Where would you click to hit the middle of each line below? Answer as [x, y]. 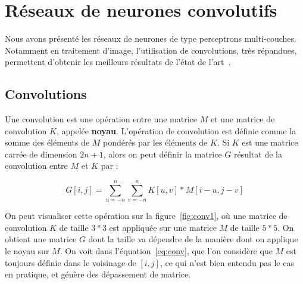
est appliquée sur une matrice [163, 227]
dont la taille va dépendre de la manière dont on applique [193, 239]
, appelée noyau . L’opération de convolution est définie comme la [176, 130]
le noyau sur [27, 251]
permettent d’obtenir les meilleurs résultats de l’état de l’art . [118, 62]
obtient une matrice [41, 239]
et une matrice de [243, 119]
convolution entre [36, 166]
